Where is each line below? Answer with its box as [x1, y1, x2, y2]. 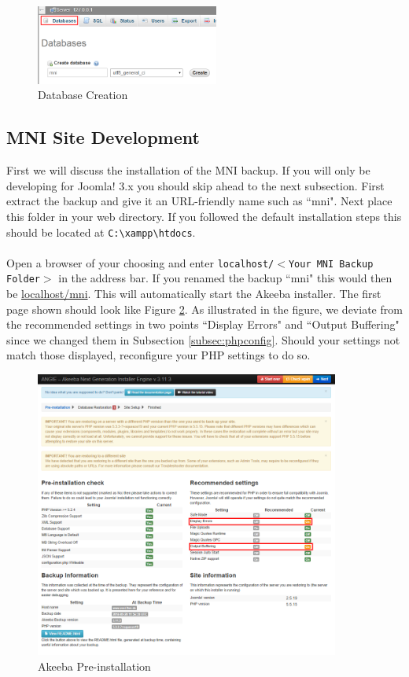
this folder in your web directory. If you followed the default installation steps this [6, 208, 402, 224]
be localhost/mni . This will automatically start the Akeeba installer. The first [6, 285, 381, 302]
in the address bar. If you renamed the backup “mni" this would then [58, 270, 392, 286]
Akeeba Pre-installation [38, 657, 151, 674]
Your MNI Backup [288, 258, 374, 270]
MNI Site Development [6, 125, 200, 149]
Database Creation [38, 86, 128, 103]
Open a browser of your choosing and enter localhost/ [6, 254, 275, 270]
